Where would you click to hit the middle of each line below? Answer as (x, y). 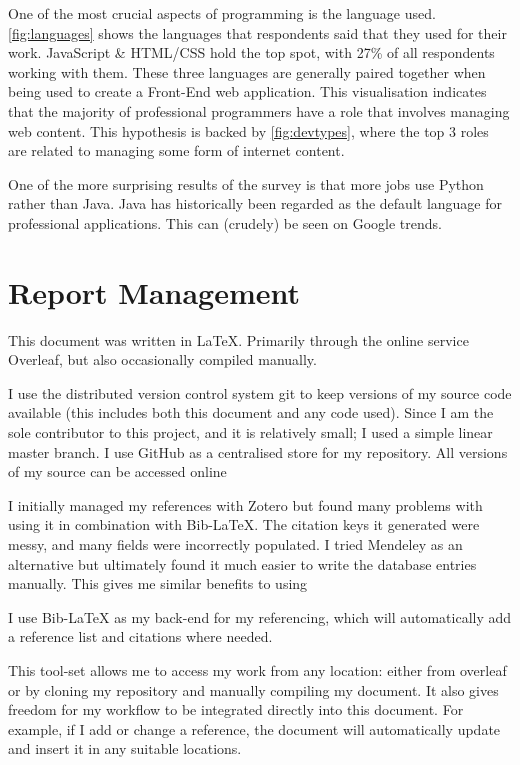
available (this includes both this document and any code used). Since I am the (251, 412)
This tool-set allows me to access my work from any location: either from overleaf (257, 669)
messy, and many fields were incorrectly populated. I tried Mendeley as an (235, 544)
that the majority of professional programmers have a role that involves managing (259, 110)
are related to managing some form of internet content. (176, 150)
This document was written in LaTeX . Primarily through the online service (238, 339)
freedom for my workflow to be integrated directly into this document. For (236, 709)
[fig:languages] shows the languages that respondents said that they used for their (257, 32)
